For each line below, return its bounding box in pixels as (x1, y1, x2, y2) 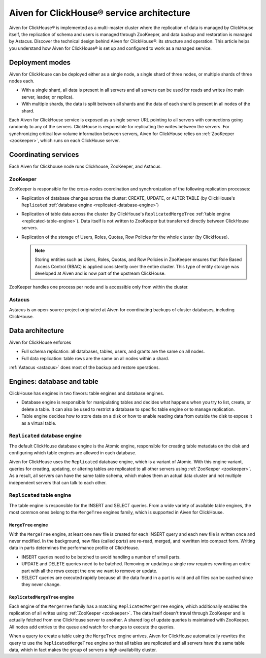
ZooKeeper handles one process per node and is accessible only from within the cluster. (9, 284, 189, 290)
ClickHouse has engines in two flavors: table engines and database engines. (9, 390, 165, 396)
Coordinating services (9, 150, 79, 159)
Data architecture (9, 326, 64, 335)
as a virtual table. (21, 420, 57, 426)
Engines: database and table (9, 377, 99, 386)
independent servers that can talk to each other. (9, 479, 107, 485)
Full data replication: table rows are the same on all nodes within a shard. (21, 355, 169, 361)
